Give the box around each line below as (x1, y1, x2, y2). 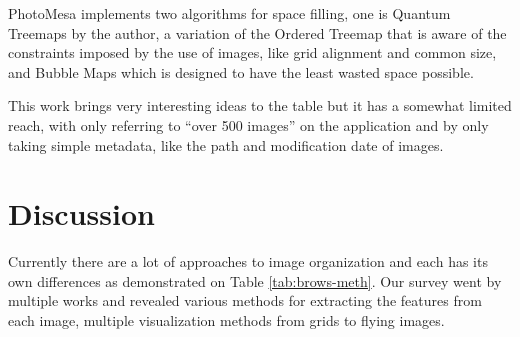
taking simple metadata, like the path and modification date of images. (8, 134, 444, 155)
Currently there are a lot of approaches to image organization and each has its (8, 251, 488, 272)
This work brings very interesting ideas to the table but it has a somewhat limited (8, 95, 512, 116)
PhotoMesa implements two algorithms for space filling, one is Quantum (8, 3, 451, 23)
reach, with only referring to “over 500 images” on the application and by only (8, 114, 489, 135)
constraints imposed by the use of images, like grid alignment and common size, (8, 42, 497, 63)
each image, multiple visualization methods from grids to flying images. (8, 310, 445, 331)
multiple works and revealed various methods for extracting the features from (8, 290, 482, 311)
